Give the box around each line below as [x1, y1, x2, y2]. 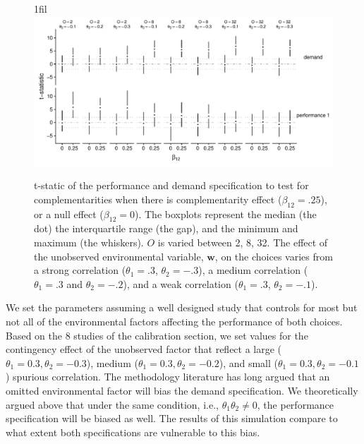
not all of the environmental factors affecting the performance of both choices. [6, 313, 343, 328]
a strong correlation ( [34, 263, 126, 277]
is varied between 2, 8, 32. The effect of [157, 234, 328, 249]
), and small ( [219, 355, 279, 370]
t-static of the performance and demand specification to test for [34, 178, 309, 193]
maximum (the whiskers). [34, 234, 144, 249]
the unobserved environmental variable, [34, 248, 204, 263]
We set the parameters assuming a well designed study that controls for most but [6, 300, 358, 315]
